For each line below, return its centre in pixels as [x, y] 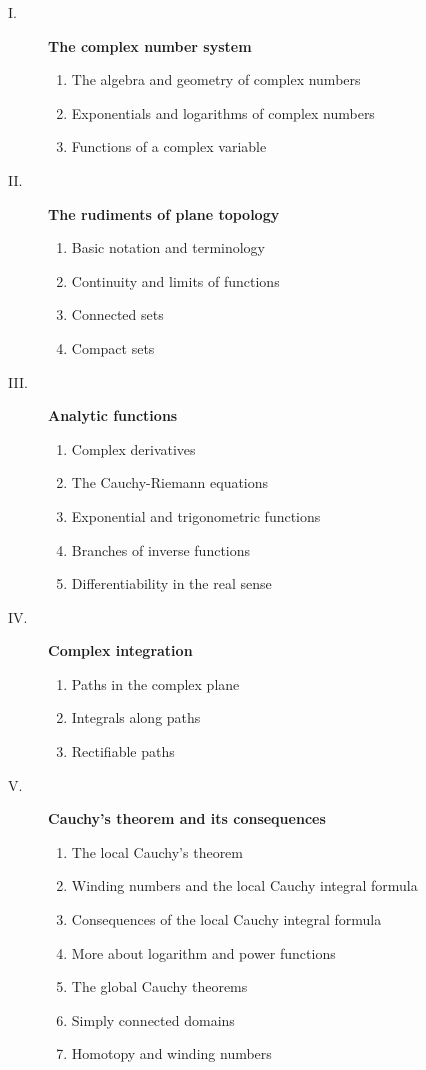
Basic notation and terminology [168, 247]
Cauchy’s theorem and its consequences [187, 818]
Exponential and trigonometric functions [196, 515]
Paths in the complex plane [155, 683]
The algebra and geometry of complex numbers [216, 79]
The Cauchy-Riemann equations [170, 482]
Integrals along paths [136, 717]
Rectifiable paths [123, 751]
